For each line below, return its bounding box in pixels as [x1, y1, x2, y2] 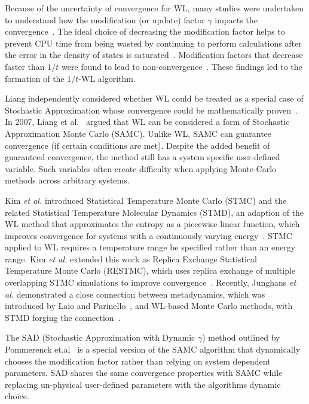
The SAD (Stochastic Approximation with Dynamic [5, 331, 195, 344]
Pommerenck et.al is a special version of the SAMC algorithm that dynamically [5, 343, 301, 356]
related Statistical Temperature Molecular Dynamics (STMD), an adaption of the [5, 206, 304, 218]
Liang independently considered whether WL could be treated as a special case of [5, 92, 304, 105]
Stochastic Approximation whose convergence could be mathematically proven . [5, 103, 298, 116]
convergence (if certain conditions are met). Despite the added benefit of [5, 139, 270, 151]
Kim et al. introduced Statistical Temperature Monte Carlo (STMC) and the [5, 194, 287, 206]
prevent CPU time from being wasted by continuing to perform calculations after [5, 36, 302, 49]
